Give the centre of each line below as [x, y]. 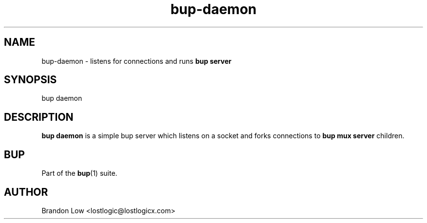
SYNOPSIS [30, 80]
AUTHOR [26, 192]
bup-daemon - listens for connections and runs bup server [136, 61]
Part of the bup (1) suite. [79, 173]
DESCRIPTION [39, 117]
